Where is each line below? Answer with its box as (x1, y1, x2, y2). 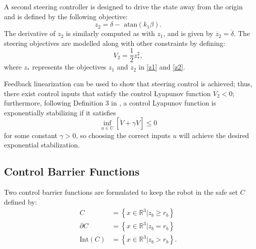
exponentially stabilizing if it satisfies (4, 107, 116, 117)
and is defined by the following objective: (4, 11, 128, 21)
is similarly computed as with (66, 28, 155, 38)
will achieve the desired (179, 130, 249, 140)
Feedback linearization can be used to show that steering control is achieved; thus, (4, 78, 253, 89)
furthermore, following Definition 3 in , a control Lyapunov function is (4, 98, 217, 108)
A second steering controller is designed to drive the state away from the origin (4, 1, 243, 11)
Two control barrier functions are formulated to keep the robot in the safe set (4, 187, 238, 197)
